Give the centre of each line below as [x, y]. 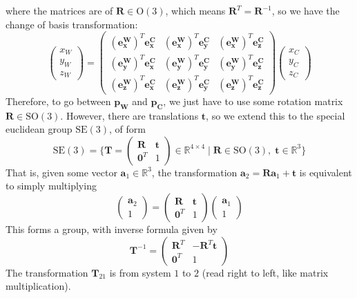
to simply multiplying [51, 186]
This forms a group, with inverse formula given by [112, 229]
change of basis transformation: [72, 24]
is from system [140, 272]
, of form [127, 129]
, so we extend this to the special [276, 115]
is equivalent [326, 172]
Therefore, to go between [58, 101]
